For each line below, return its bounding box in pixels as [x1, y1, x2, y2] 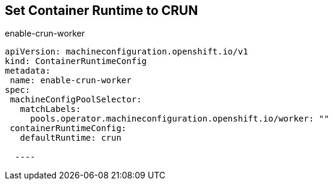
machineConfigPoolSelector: [10, 95, 142, 105]
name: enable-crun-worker [10, 75, 132, 86]
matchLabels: [20, 104, 81, 114]
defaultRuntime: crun [20, 133, 121, 143]
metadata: [5, 66, 50, 76]
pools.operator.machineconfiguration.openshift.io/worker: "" [30, 114, 329, 124]
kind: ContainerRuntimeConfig [5, 56, 147, 66]
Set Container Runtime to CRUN [5, 3, 198, 18]
